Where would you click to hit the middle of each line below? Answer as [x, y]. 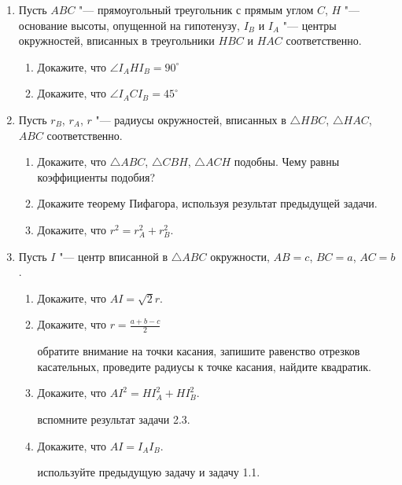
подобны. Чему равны [287, 162]
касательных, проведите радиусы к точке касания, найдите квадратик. [204, 366]
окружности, [240, 256]
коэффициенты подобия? [96, 176]
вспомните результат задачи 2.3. [114, 419]
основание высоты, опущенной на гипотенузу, [129, 25]
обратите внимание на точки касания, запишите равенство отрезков [199, 351]
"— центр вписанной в [114, 256]
